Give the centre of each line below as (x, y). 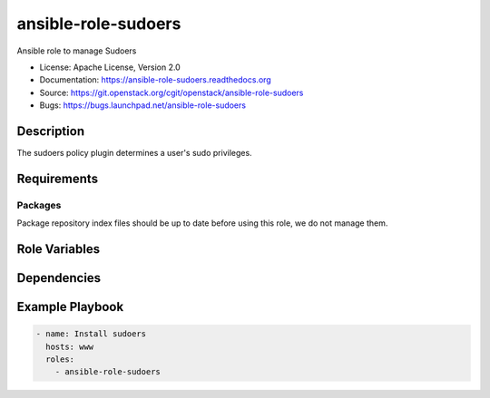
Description (51, 131)
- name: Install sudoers (91, 334)
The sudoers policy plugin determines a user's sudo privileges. (135, 153)
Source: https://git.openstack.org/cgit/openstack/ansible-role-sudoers (171, 92)
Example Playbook (70, 307)
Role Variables (58, 249)
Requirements (58, 178)
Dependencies (59, 278)
